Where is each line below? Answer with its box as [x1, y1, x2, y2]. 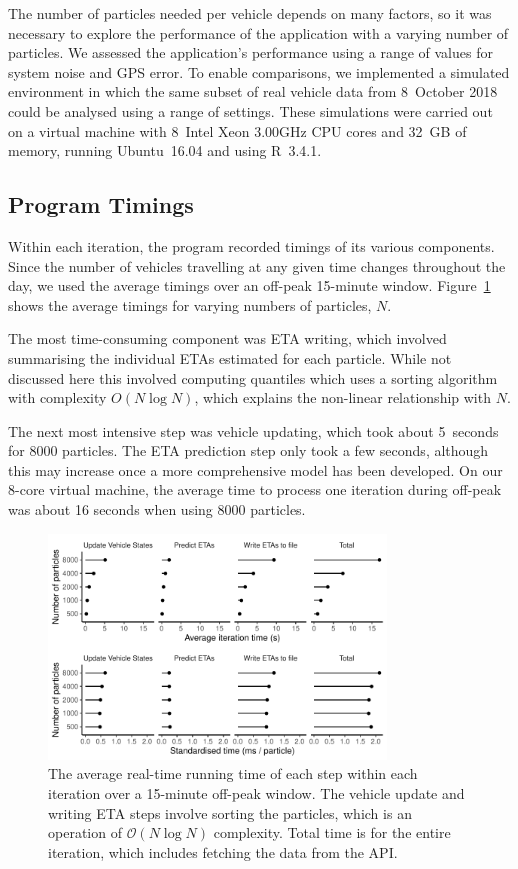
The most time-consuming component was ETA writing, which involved [8, 328, 447, 349]
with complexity [8, 387, 107, 408]
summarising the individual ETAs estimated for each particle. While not [8, 347, 452, 368]
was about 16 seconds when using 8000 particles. [8, 499, 306, 520]
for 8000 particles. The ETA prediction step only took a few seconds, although [8, 440, 489, 461]
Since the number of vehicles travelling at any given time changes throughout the [8, 255, 506, 276]
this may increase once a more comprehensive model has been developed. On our [8, 459, 503, 480]
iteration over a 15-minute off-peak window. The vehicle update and [48, 782, 465, 803]
